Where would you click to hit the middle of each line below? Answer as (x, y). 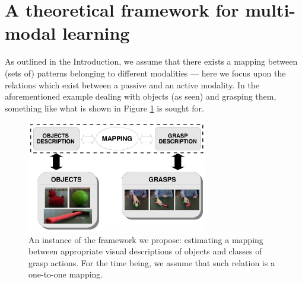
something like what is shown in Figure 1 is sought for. (104, 108)
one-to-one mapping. (66, 274)
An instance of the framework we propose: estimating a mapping (146, 239)
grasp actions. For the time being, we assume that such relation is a (152, 262)
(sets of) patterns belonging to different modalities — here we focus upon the (145, 73)
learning (96, 33)
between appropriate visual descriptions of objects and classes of (145, 251)
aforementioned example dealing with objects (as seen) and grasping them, (141, 96)
